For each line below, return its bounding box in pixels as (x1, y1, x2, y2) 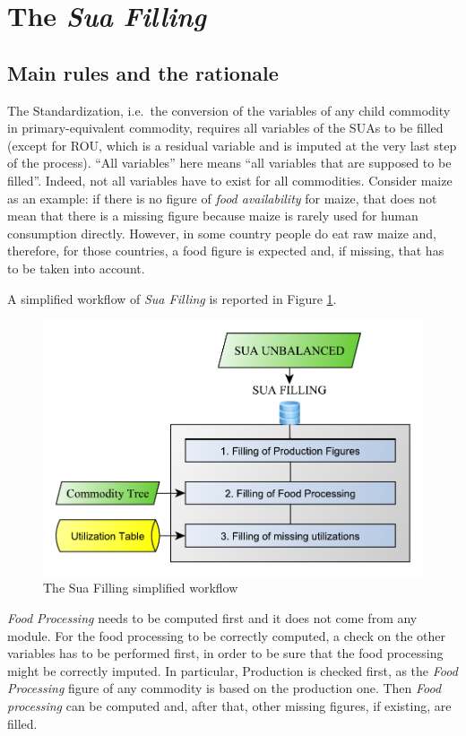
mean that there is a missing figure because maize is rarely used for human (7, 206, 419, 225)
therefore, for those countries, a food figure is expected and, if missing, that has (7, 241, 444, 260)
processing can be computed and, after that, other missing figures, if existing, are (7, 696, 452, 714)
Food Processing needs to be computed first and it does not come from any (7, 608, 418, 627)
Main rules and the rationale (7, 58, 279, 86)
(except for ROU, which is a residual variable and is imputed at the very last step (7, 135, 457, 154)
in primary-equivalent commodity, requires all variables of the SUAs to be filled (7, 118, 444, 137)
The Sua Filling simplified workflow (43, 578, 238, 597)
